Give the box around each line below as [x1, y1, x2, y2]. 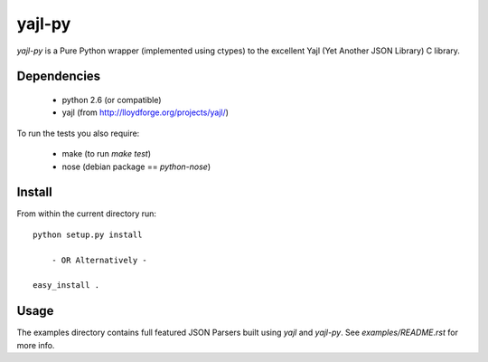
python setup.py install [33, 229, 143, 240]
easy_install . [33, 281, 100, 291]
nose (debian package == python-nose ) [61, 161, 211, 172]
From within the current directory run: [16, 208, 157, 219]
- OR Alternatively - [51, 254, 148, 265]
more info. [16, 339, 55, 350]
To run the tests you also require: [16, 128, 140, 138]
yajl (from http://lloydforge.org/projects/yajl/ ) [61, 107, 230, 118]
